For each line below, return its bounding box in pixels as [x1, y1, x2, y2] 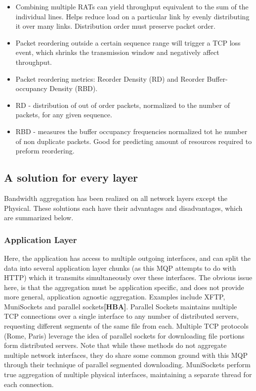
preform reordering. [15, 146, 75, 156]
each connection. [4, 379, 54, 389]
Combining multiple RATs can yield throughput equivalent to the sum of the [15, 1, 249, 11]
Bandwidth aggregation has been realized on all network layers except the [4, 193, 227, 203]
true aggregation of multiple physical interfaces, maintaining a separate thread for [4, 369, 252, 380]
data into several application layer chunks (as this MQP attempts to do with [4, 262, 236, 273]
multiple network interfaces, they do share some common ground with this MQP [4, 349, 248, 360]
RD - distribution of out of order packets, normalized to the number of [15, 99, 230, 110]
